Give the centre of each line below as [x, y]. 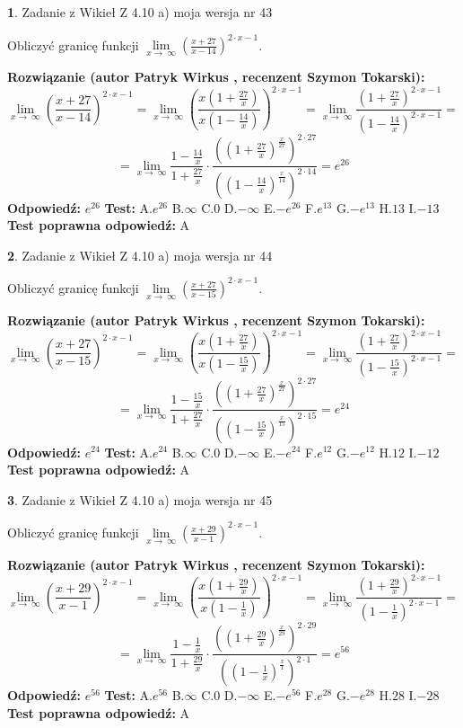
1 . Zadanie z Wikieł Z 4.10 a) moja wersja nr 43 [140, 12]
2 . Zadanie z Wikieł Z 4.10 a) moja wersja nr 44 [140, 255]
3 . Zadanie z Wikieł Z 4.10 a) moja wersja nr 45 [140, 499]
